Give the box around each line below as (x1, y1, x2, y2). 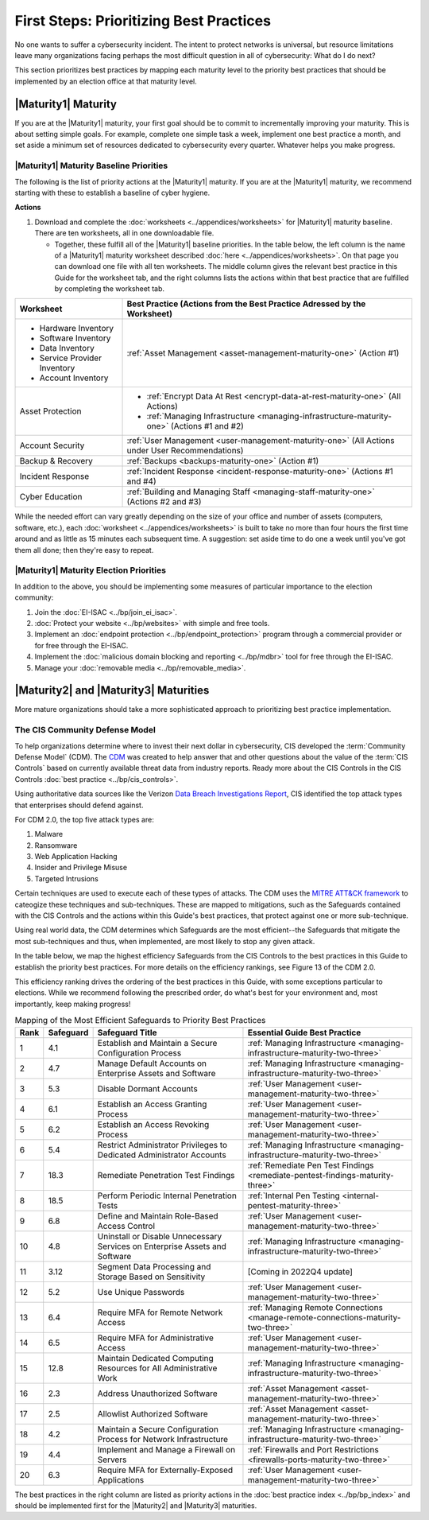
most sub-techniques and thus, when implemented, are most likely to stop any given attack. (14, 936, 315, 946)
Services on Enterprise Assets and (97, 1241, 226, 1252)
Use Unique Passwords (97, 1286, 185, 1297)
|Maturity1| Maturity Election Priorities (14, 565, 167, 576)
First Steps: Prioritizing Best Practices (14, 12, 272, 29)
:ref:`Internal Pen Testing (247, 1190, 341, 1201)
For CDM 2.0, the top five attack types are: (14, 814, 154, 824)
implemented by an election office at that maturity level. (14, 76, 198, 86)
